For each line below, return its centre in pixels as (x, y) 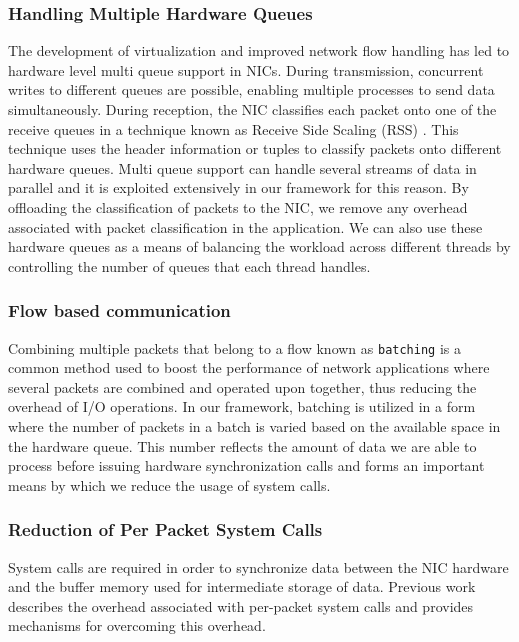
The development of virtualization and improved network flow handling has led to (259, 50)
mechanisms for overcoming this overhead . (137, 625)
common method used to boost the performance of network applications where (249, 367)
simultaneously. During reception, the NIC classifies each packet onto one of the (252, 109)
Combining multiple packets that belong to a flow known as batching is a (234, 347)
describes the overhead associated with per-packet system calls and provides (241, 605)
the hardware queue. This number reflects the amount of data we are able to (242, 445)
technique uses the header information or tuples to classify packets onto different (255, 148)
